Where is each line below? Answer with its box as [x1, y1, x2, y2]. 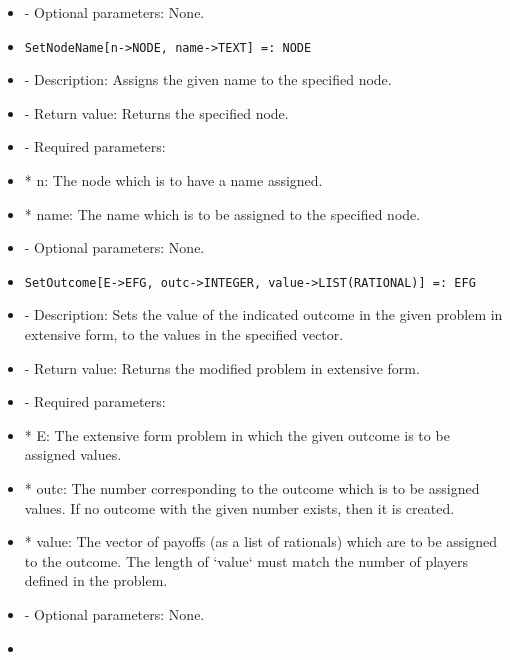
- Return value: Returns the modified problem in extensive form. [24, 357, 420, 378]
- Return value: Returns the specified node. [24, 102, 289, 123]
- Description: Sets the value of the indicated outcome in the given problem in [24, 304, 503, 325]
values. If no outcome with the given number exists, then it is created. [24, 497, 455, 518]
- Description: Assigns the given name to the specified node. [24, 69, 392, 90]
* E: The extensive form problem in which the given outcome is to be [24, 424, 450, 445]
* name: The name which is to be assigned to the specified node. [24, 203, 421, 224]
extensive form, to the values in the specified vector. [24, 324, 344, 345]
